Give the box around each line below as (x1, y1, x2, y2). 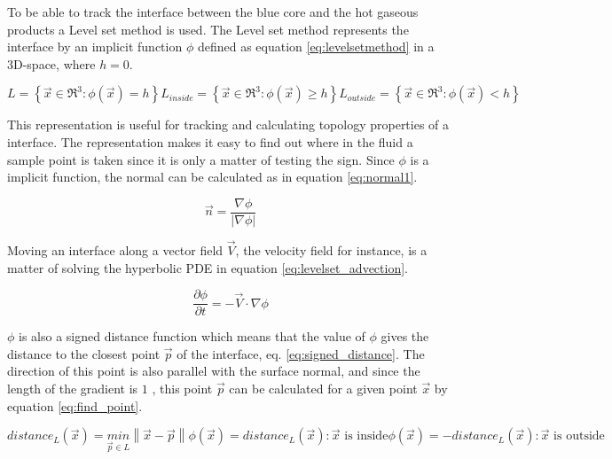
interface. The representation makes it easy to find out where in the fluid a (7, 132, 413, 151)
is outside (553, 430, 605, 443)
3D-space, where (7, 54, 96, 73)
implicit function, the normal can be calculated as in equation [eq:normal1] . (7, 167, 418, 186)
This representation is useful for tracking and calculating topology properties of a (7, 115, 450, 134)
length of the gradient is (7, 379, 138, 398)
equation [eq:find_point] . (7, 396, 143, 415)
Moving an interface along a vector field (7, 241, 224, 260)
